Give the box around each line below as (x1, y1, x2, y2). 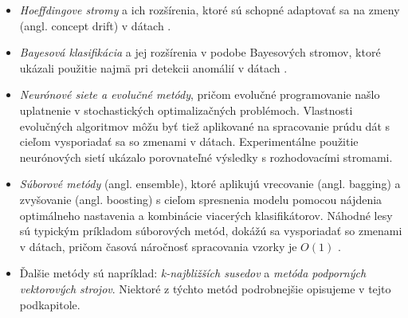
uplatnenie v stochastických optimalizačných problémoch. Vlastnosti (19, 101, 353, 118)
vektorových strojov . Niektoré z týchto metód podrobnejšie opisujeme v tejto (19, 280, 391, 296)
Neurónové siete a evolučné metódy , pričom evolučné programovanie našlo (19, 86, 380, 103)
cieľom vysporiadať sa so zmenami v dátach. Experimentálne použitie (19, 133, 359, 150)
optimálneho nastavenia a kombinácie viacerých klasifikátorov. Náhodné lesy (19, 206, 393, 223)
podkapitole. (19, 296, 80, 312)
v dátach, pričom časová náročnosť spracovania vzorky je (19, 238, 297, 254)
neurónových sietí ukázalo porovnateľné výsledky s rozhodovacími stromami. (19, 148, 393, 165)
